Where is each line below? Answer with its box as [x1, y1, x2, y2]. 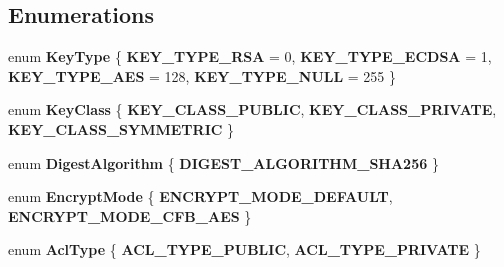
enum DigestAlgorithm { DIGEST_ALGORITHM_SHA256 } [8, 152, 439, 173]
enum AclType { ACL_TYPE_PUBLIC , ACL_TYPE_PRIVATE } [8, 239, 481, 260]
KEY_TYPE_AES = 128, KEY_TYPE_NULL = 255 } [8, 65, 397, 86]
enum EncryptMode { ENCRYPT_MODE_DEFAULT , [8, 186, 393, 207]
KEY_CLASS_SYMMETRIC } [8, 118, 235, 139]
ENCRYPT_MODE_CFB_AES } [8, 205, 252, 226]
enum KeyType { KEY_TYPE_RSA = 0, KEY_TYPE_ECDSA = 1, [8, 46, 492, 67]
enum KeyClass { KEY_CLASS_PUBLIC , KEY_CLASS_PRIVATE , [8, 99, 497, 120]
